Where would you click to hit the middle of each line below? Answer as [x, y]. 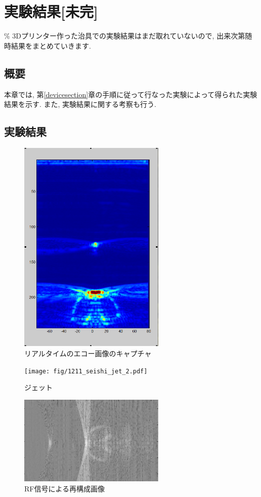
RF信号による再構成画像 [65, 488]
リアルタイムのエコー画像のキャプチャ [88, 353]
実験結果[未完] [51, 11]
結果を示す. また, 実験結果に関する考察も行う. [80, 104]
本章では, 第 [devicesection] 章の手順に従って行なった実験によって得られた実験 [131, 94]
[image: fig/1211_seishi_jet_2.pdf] [86, 371]
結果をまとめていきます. [51, 45]
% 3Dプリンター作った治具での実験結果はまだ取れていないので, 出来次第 [125, 36]
